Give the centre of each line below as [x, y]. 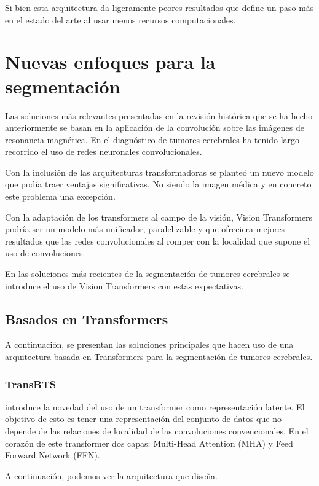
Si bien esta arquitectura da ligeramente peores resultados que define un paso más [159, 7]
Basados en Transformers [87, 319]
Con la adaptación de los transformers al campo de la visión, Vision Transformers [159, 217]
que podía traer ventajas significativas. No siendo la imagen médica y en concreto [158, 184]
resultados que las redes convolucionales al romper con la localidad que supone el [158, 241]
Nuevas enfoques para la [110, 62]
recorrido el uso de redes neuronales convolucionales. [104, 151]
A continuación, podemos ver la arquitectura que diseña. [112, 475]
